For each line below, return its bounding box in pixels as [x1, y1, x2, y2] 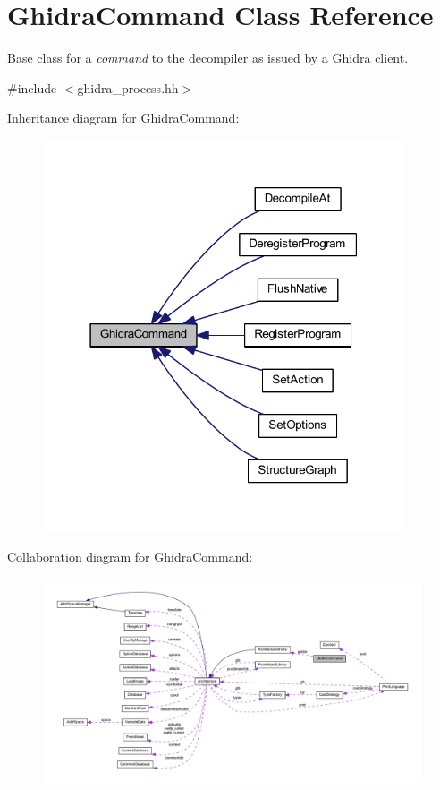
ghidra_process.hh [77, 78, 179, 97]
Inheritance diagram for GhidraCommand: [7, 108, 240, 127]
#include [7, 78, 57, 97]
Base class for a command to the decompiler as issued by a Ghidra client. [7, 48, 409, 67]
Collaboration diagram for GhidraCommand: [7, 546, 253, 565]
